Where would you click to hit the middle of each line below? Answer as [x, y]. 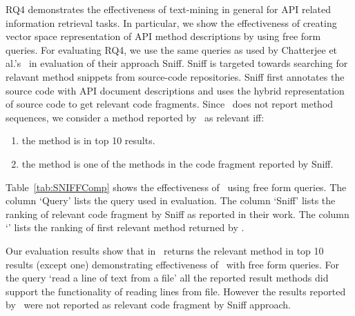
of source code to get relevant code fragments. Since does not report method [170, 104]
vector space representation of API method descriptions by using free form [163, 36]
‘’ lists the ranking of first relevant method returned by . [125, 227]
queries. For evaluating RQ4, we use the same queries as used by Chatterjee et [172, 49]
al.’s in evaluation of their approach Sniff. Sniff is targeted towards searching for [177, 63]
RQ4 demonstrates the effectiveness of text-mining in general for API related [168, 9]
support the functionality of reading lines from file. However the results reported [176, 291]
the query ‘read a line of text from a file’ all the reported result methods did [167, 278]
